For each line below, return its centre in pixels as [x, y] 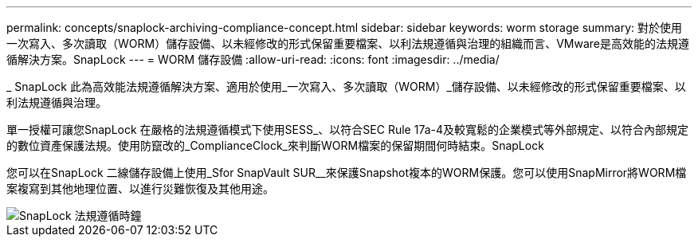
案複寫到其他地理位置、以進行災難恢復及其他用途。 [140, 188]
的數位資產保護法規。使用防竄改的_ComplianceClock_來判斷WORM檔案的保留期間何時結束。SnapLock [275, 145]
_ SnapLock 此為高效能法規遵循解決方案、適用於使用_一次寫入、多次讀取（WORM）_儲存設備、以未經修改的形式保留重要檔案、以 [346, 86]
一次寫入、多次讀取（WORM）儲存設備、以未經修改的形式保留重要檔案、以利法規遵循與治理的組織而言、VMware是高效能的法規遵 [348, 43]
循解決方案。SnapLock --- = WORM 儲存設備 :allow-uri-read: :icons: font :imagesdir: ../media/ [253, 59]
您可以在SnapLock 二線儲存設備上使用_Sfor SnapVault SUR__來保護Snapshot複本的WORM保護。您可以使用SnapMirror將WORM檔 [347, 172]
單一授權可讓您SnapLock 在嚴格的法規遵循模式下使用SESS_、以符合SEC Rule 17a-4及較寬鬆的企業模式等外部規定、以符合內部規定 [348, 129]
